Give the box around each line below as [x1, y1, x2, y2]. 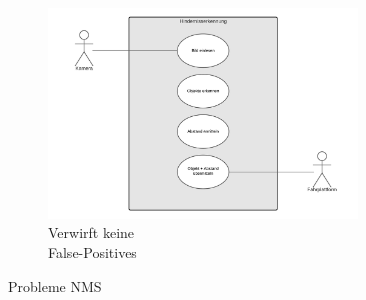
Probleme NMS [8, 275, 102, 296]
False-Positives [48, 241, 137, 262]
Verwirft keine [48, 222, 135, 243]
